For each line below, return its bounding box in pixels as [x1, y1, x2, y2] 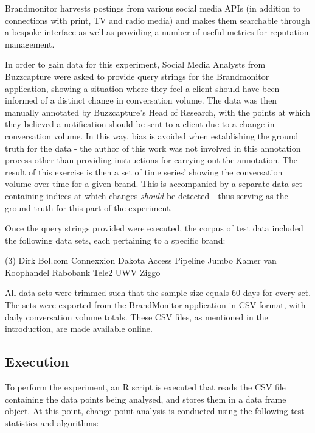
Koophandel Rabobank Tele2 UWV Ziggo [5, 266, 161, 278]
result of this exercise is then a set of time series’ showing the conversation [5, 165, 283, 178]
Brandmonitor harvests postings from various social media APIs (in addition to [5, 2, 301, 14]
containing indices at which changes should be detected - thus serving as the [5, 189, 288, 202]
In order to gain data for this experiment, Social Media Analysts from [5, 58, 266, 71]
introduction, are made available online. [5, 322, 153, 335]
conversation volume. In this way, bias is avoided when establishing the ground [5, 129, 299, 142]
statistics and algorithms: [5, 416, 99, 429]
